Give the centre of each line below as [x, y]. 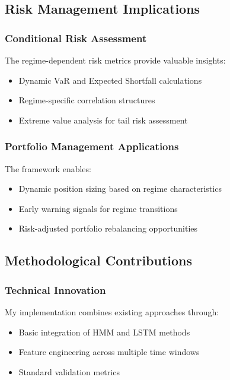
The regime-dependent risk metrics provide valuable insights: [115, 60]
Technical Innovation [55, 289]
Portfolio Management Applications [92, 146]
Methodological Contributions [99, 260]
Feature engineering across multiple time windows [109, 352]
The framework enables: [48, 168]
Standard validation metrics [69, 371]
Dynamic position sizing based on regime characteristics [120, 189]
